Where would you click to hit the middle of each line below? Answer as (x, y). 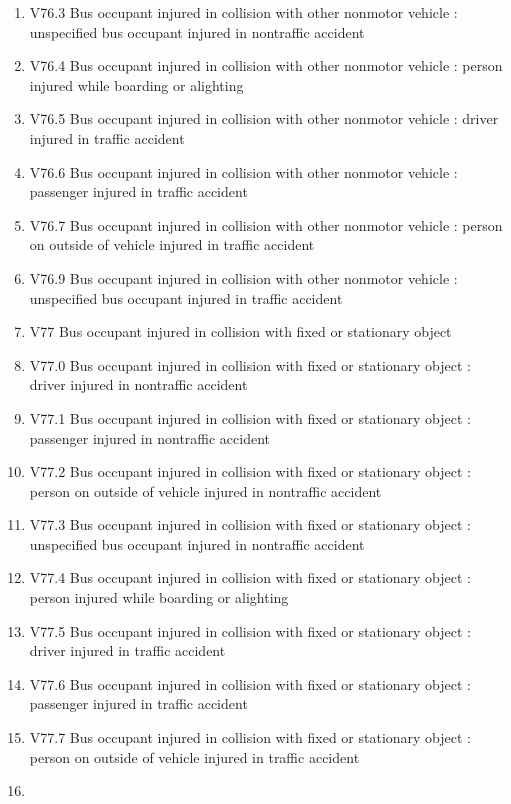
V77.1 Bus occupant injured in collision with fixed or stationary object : (250, 417)
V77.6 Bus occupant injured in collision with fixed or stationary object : (250, 683)
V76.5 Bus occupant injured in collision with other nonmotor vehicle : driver (264, 118)
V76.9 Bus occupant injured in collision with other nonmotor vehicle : (243, 277)
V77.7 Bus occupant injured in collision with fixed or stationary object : (250, 737)
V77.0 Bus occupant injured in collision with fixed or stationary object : (250, 364)
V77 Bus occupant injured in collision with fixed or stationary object (240, 331)
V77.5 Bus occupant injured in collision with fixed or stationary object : (250, 630)
